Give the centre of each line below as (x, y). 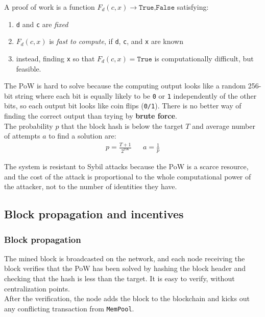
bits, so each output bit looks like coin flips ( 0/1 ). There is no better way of (123, 106)
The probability (29, 126)
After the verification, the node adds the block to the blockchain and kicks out (127, 298)
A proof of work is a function (50, 7)
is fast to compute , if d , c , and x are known (116, 41)
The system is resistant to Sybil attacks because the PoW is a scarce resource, (126, 166)
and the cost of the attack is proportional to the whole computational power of (128, 176)
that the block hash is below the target (122, 126)
